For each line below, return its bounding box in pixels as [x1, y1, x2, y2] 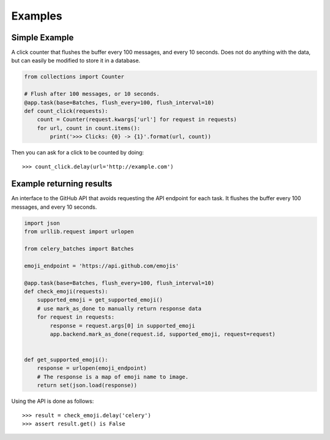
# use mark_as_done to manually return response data [37, 305, 202, 312]
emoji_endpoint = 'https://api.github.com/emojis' [24, 262, 180, 269]
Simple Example [11, 32, 74, 43]
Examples [11, 9, 62, 23]
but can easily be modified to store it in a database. [11, 57, 141, 64]
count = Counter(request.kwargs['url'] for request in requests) [37, 116, 237, 123]
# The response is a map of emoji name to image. [37, 373, 189, 380]
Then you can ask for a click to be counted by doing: [11, 149, 144, 156]
